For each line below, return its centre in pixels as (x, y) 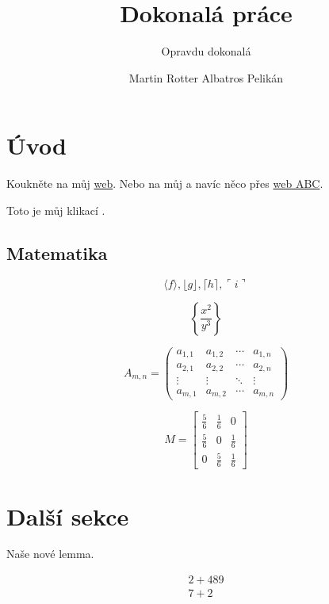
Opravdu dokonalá (206, 51)
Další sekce (68, 516)
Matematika (57, 252)
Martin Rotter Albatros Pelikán (206, 77)
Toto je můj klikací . (56, 210)
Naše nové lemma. (50, 554)
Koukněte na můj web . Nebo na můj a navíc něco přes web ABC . (165, 183)
